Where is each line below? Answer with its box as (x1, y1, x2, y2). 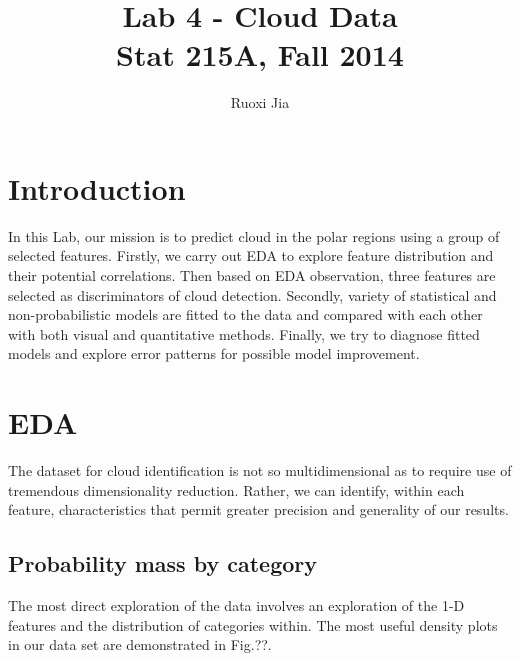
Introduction (8, 167, 186, 208)
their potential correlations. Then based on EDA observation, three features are (8, 265, 496, 286)
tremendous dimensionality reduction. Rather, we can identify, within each (8, 479, 465, 500)
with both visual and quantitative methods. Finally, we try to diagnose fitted (8, 323, 480, 344)
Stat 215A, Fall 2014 (116, 34, 404, 75)
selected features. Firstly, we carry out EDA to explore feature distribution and (8, 245, 494, 266)
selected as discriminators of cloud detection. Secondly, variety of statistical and (8, 284, 497, 305)
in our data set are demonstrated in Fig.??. (8, 634, 272, 655)
